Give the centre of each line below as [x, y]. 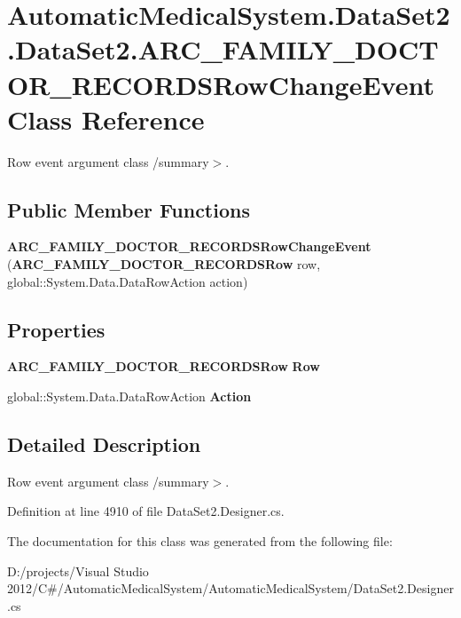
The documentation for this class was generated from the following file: [200, 541]
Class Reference [106, 119]
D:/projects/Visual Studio [78, 570]
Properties [56, 329]
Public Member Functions [129, 209]
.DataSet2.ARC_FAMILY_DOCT [223, 49]
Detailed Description [104, 444]
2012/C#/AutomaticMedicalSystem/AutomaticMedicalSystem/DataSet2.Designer [230, 588]
